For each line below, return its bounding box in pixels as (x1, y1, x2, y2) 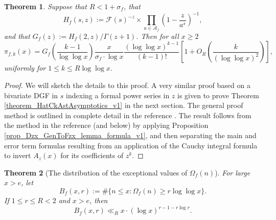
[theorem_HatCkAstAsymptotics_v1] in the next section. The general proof (4, 100, 243, 111)
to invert (4, 150, 31, 161)
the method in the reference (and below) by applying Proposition (4, 120, 209, 130)
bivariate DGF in (4, 90, 58, 100)
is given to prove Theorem (177, 90, 259, 100)
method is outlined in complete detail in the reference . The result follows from (4, 109, 251, 120)
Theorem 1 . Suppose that (4, 1, 87, 11)
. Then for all (136, 30, 179, 41)
